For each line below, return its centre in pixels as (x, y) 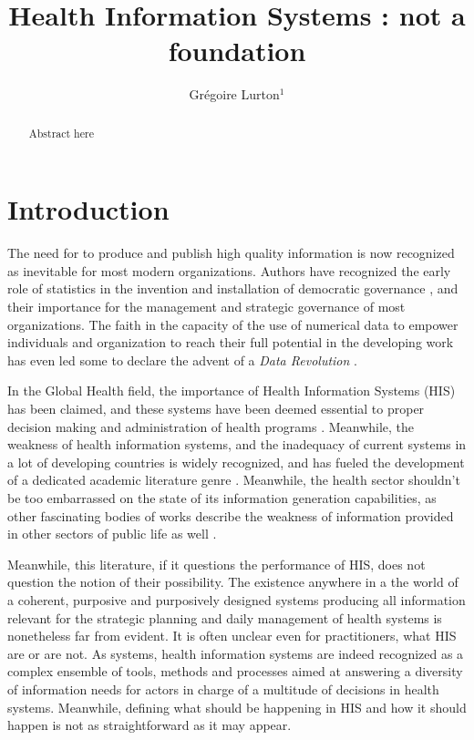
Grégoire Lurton (234, 94)
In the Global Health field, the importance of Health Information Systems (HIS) (232, 391)
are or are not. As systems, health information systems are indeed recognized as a (236, 653)
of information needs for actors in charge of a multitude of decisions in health (223, 689)
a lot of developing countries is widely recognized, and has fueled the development (236, 462)
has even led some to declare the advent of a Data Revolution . (182, 360)
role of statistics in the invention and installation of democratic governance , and (233, 288)
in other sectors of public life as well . (112, 534)
